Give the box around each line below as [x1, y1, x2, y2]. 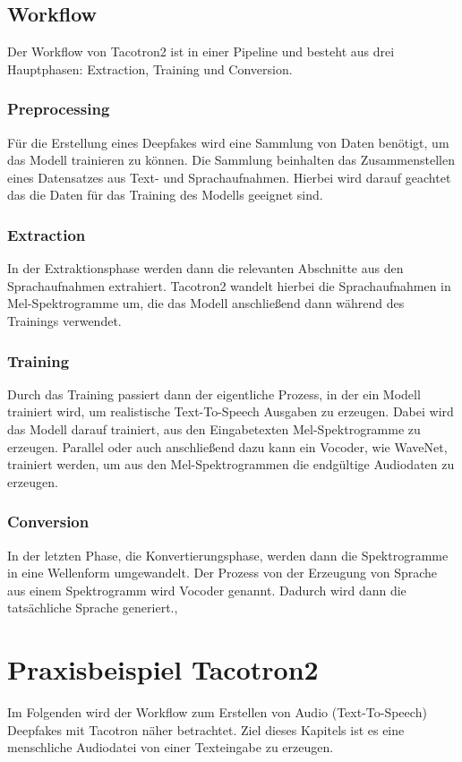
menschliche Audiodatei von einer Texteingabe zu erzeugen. [7, 738, 334, 757]
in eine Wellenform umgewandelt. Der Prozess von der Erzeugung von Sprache [7, 563, 438, 582]
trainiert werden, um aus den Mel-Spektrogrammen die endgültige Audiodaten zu [7, 455, 455, 474]
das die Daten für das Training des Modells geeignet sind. [7, 185, 323, 204]
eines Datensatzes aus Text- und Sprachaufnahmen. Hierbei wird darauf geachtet [7, 167, 451, 186]
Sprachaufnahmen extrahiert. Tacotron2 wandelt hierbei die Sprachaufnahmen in [7, 276, 451, 295]
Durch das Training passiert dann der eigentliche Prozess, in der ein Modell [7, 384, 421, 403]
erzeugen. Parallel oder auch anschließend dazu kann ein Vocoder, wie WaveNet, [7, 437, 448, 456]
